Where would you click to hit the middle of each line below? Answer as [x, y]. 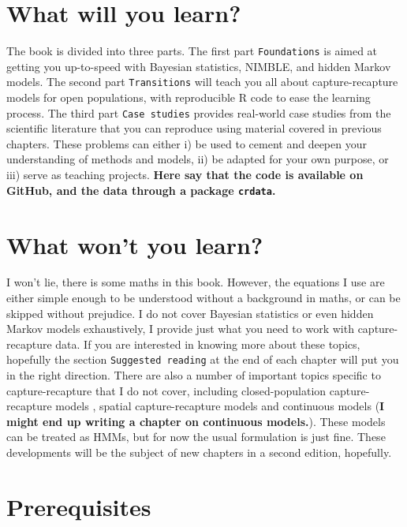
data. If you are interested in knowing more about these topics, [208, 344]
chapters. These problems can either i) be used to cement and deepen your [187, 143]
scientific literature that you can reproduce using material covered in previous [194, 128]
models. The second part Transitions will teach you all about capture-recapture [202, 82]
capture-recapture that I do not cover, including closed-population [166, 390]
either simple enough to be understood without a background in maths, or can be [203, 298]
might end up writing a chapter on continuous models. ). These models [196, 421]
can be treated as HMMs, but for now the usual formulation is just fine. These [196, 437]
